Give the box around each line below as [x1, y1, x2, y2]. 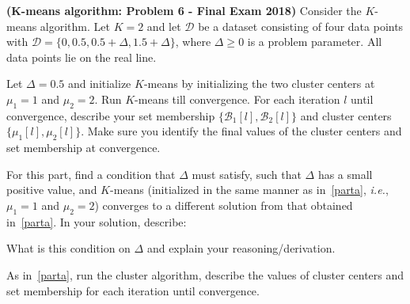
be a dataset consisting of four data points [198, 17, 404, 34]
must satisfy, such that [192, 165, 302, 182]
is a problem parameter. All [247, 33, 382, 50]
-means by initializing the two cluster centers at [143, 75, 375, 92]
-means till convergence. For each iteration [135, 90, 340, 107]
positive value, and [6, 181, 97, 198]
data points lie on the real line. [6, 48, 157, 65]
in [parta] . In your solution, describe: [6, 213, 187, 230]
